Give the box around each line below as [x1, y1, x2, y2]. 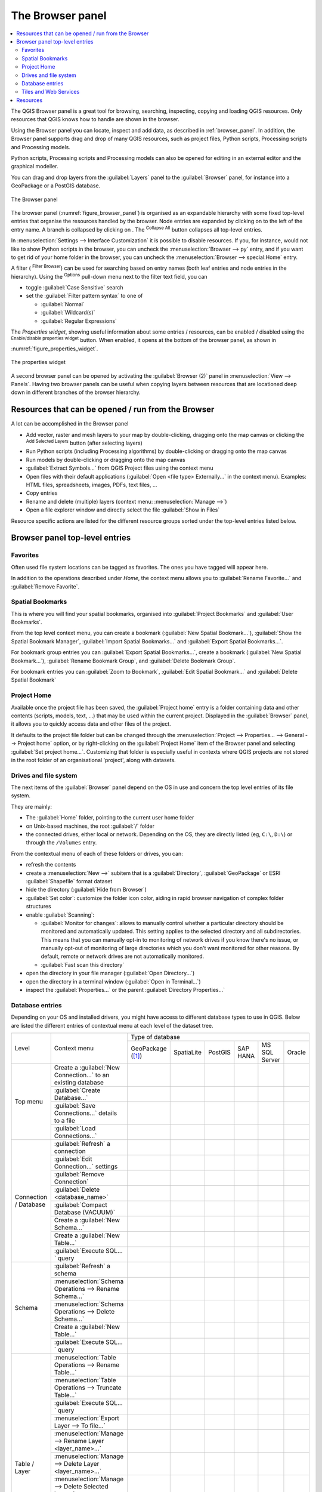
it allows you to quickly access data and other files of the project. [11, 720, 171, 727]
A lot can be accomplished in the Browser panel [11, 420, 129, 427]
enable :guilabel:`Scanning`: [26, 911, 95, 918]
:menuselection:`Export [54, 1414, 119, 1422]
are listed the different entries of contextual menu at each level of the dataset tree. [11, 1022, 213, 1029]
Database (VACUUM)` [54, 1208, 116, 1216]
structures [26, 903, 51, 910]
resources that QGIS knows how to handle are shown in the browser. [11, 116, 180, 123]
